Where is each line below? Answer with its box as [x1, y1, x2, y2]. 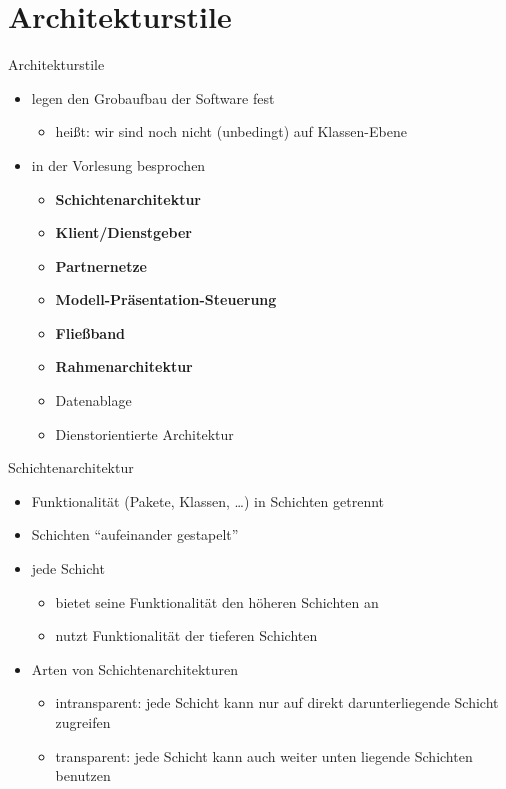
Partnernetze [55, 255, 147, 276]
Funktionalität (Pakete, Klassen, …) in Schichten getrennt [31, 490, 385, 511]
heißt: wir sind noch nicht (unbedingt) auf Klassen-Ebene [55, 121, 407, 142]
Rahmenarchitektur [55, 356, 193, 377]
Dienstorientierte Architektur [55, 423, 234, 444]
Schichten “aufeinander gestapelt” [31, 524, 239, 545]
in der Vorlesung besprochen [31, 154, 206, 175]
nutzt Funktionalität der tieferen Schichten [55, 625, 318, 646]
